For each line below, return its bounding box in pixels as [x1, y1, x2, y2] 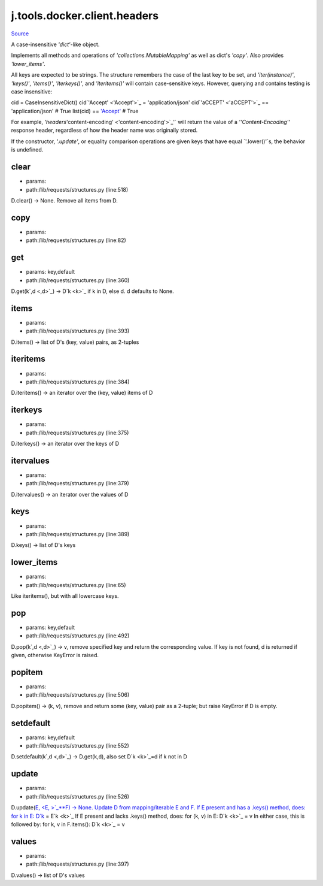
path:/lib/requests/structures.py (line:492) [26, 632, 130, 639]
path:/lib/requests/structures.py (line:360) [26, 276, 130, 284]
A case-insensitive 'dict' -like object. [11, 41, 100, 48]
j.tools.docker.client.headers [11, 9, 159, 22]
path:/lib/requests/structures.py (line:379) [26, 480, 130, 487]
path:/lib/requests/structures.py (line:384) [26, 378, 130, 385]
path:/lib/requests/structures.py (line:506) [26, 691, 130, 698]
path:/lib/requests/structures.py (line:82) [26, 237, 127, 244]
